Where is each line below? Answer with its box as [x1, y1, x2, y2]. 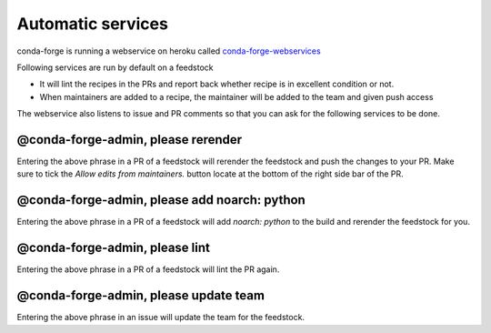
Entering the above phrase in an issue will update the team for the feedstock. [16, 312, 305, 323]
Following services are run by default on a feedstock [16, 62, 214, 73]
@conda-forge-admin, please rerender [16, 132, 243, 147]
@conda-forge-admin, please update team [16, 288, 266, 304]
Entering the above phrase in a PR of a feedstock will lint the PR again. [16, 264, 280, 275]
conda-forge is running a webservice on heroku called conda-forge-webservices [16, 45, 322, 56]
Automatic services [16, 14, 168, 34]
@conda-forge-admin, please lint [16, 240, 211, 256]
